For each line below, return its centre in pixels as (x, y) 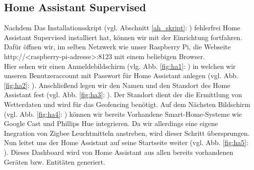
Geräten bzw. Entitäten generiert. (55, 161)
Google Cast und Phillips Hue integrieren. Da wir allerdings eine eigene (111, 123)
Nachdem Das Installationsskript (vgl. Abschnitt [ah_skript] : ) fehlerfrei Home (122, 28)
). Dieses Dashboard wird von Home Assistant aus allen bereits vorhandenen (119, 152)
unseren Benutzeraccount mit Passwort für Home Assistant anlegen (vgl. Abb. (121, 75)
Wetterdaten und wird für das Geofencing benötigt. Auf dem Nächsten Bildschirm (127, 104)
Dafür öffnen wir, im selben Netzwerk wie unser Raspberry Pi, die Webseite (117, 47)
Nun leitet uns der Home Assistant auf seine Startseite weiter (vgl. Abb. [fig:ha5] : (126, 142)
